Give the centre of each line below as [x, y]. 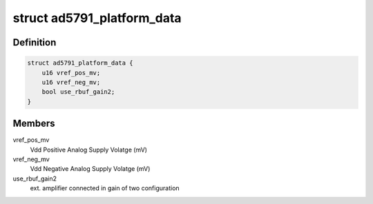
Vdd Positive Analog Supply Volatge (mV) [89, 150]
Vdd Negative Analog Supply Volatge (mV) [90, 169]
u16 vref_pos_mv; [71, 73]
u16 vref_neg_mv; [71, 82]
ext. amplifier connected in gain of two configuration [105, 188]
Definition [35, 42]
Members [34, 124]
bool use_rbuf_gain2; [78, 92]
